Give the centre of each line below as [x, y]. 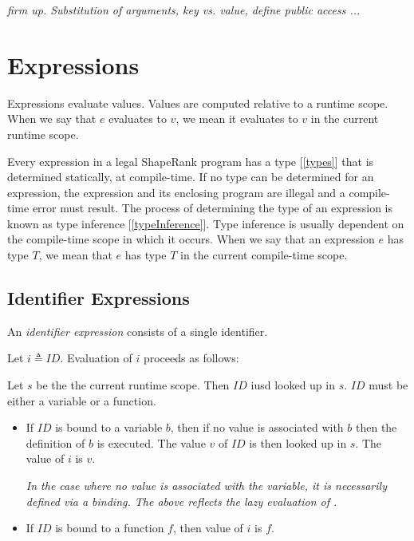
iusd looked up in [293, 385]
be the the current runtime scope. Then [133, 385]
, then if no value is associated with [257, 427]
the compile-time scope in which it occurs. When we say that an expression [191, 239]
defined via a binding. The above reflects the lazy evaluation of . [181, 501]
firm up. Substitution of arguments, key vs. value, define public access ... [184, 10]
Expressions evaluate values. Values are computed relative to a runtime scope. [198, 103]
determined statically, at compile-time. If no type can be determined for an [191, 177]
